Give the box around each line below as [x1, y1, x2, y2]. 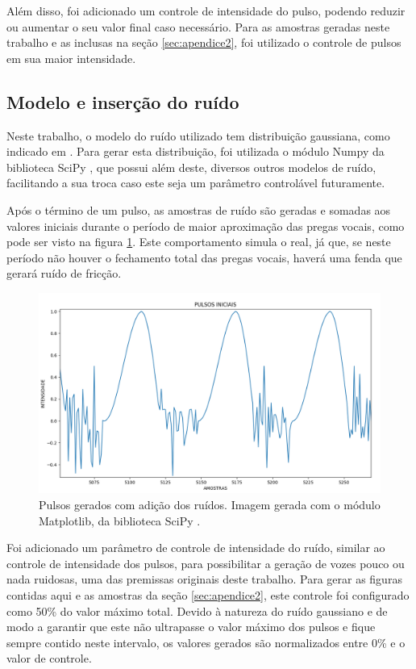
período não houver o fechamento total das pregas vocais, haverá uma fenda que [6, 249, 402, 266]
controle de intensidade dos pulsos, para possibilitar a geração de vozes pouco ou [6, 554, 405, 571]
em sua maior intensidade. [6, 49, 136, 66]
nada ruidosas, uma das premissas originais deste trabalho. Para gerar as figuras [6, 571, 402, 587]
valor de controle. [6, 650, 92, 667]
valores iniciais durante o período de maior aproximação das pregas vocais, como [6, 217, 405, 234]
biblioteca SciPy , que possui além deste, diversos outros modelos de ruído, [6, 158, 376, 175]
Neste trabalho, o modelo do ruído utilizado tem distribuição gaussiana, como [6, 127, 390, 144]
